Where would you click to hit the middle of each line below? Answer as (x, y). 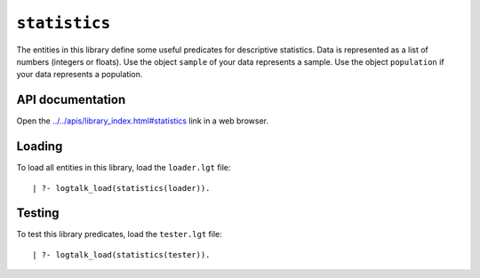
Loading (40, 147)
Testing (38, 213)
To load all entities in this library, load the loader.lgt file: (124, 168)
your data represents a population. (80, 75)
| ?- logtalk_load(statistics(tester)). (121, 254)
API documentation (71, 100)
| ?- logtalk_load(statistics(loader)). (121, 188)
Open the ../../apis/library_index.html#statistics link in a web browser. (142, 121)
